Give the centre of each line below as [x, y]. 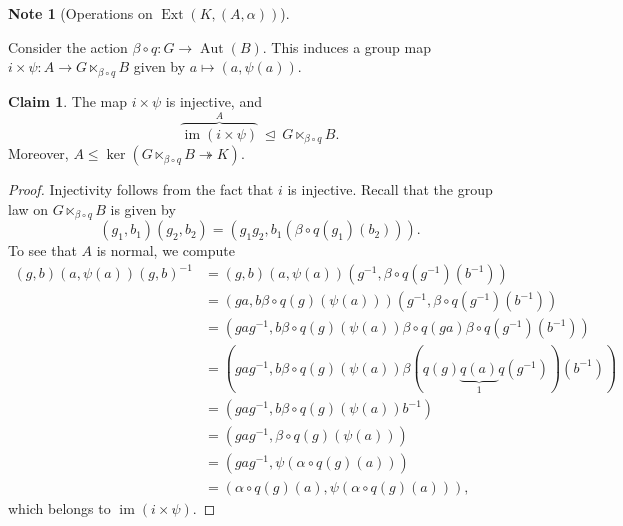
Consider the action [68, 46]
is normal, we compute [165, 250]
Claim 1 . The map [67, 100]
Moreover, [38, 153]
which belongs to [59, 507]
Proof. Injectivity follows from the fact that [141, 189]
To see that [42, 250]
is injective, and [213, 100]
